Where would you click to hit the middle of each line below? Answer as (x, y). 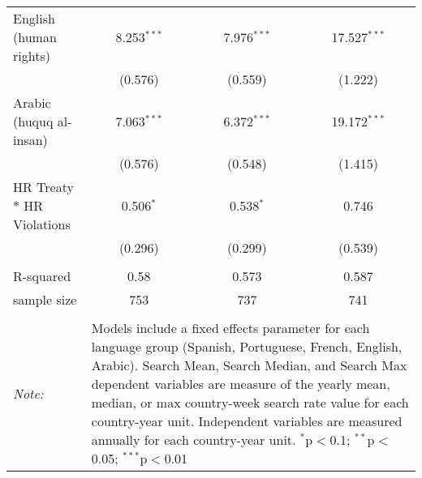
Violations (42, 224)
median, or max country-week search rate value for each (250, 402)
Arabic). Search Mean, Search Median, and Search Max (249, 365)
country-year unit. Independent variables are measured (247, 421)
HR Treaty (43, 187)
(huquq (33, 121)
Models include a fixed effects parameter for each (230, 328)
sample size (45, 299)
